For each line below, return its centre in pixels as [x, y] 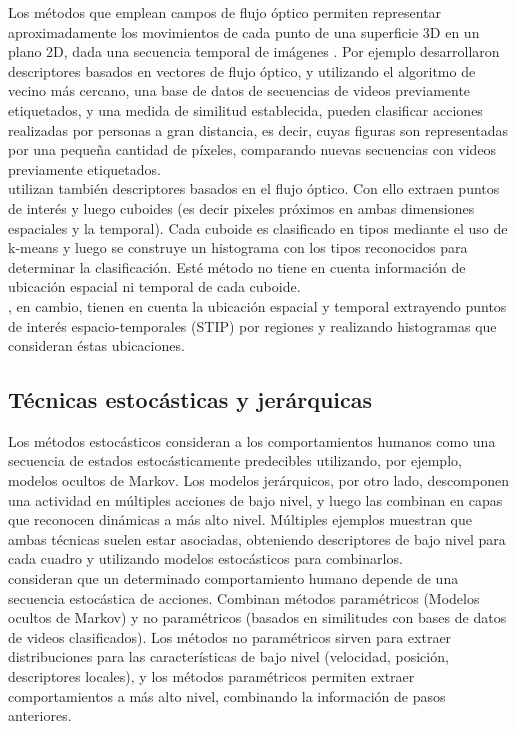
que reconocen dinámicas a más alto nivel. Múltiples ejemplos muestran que [240, 519]
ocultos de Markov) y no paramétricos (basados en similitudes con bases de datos [257, 617]
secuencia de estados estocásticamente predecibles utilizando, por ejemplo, [235, 460]
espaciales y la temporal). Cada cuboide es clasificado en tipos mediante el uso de [258, 227]
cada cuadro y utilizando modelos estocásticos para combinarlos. [205, 558]
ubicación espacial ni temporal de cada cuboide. [154, 286]
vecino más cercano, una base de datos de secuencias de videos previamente [239, 90]
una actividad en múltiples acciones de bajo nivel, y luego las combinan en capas [255, 499]
